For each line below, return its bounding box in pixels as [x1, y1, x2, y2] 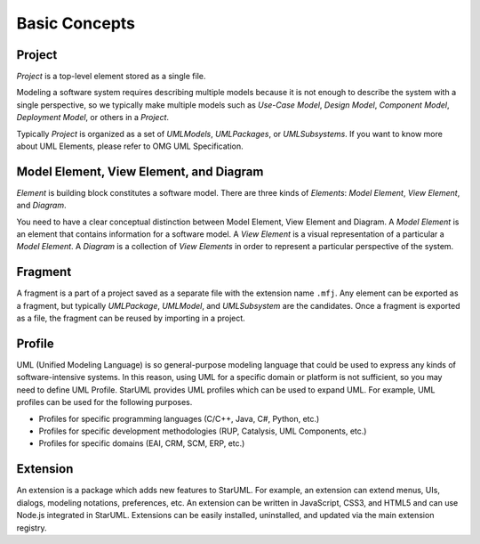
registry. [16, 522, 47, 533]
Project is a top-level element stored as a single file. [16, 71, 206, 82]
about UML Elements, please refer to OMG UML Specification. [16, 141, 244, 151]
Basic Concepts [16, 13, 136, 33]
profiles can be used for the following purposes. [16, 397, 193, 408]
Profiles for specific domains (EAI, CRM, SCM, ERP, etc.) [38, 438, 245, 449]
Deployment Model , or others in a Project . [16, 112, 169, 123]
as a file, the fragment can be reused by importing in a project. [16, 313, 246, 324]
